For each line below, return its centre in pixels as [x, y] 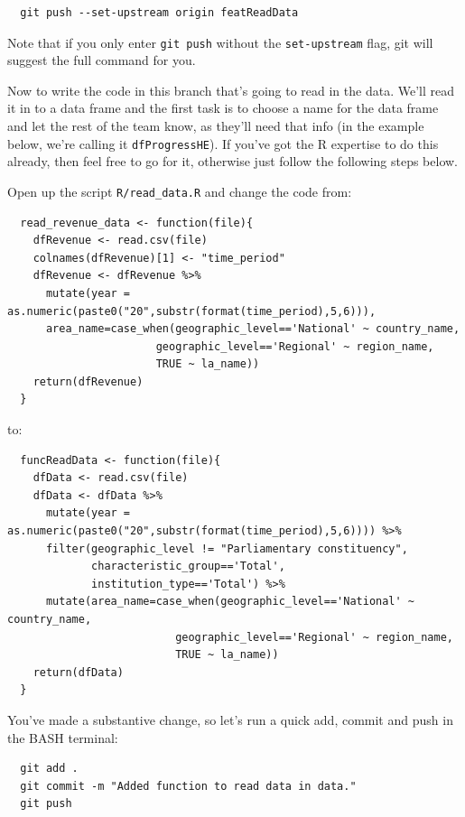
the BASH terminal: [63, 737]
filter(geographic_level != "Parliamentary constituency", [227, 548]
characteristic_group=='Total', [188, 566]
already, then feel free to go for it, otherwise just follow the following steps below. [233, 161]
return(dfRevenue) [88, 381]
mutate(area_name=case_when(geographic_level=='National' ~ [230, 602]
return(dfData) [78, 672]
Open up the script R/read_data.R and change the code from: [180, 191]
